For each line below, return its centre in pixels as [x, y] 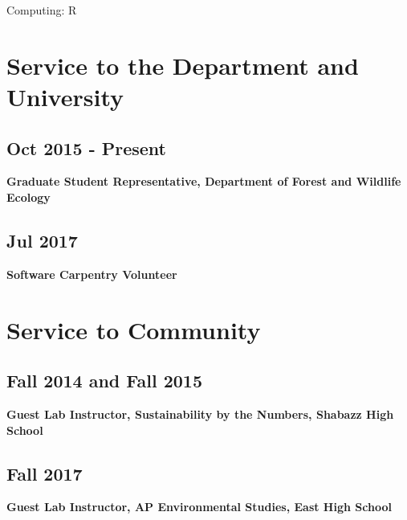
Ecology [28, 197]
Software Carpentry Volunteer [92, 274]
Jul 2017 [42, 240]
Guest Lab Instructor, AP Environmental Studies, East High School [199, 507]
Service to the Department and [183, 65]
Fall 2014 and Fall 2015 [104, 381]
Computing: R [42, 10]
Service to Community [134, 329]
